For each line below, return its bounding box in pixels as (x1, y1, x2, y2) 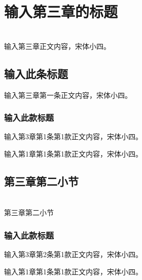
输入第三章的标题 (4, 1, 118, 22)
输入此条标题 (4, 65, 68, 81)
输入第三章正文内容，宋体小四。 (4, 40, 111, 51)
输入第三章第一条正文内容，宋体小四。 (4, 89, 132, 100)
